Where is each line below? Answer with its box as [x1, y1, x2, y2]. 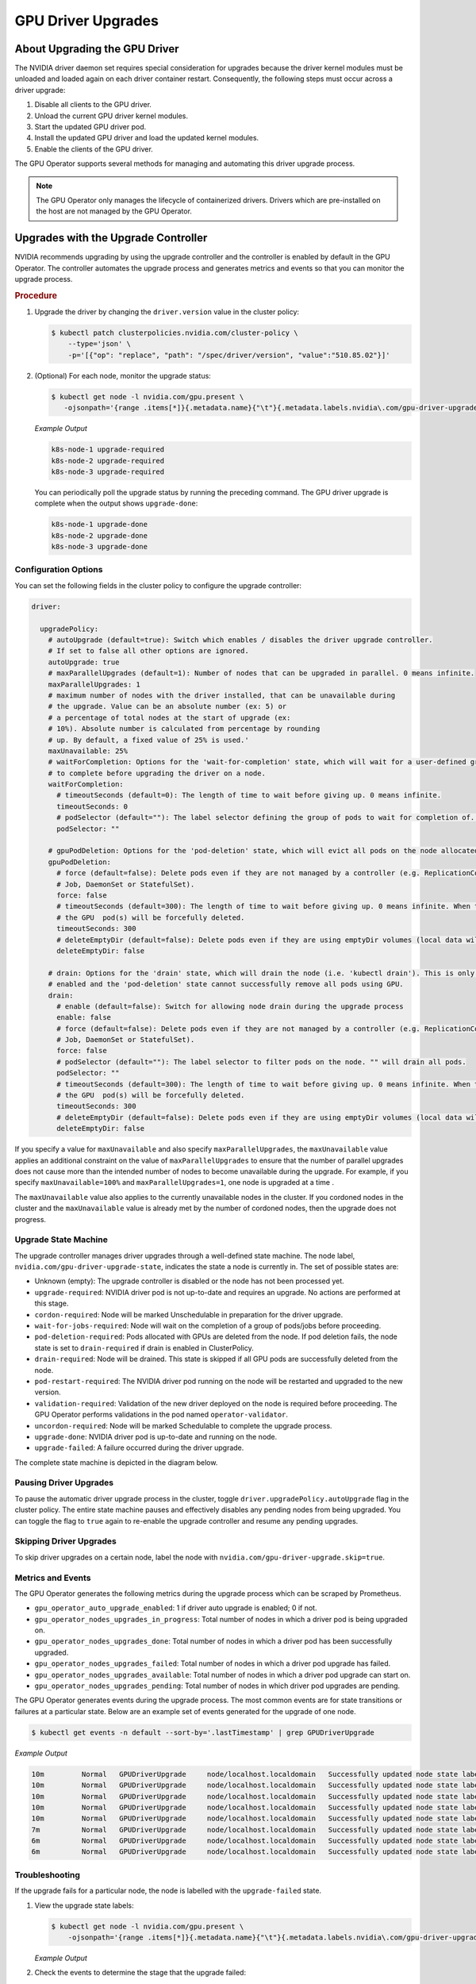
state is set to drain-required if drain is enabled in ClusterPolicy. [34, 1343, 254, 1352]
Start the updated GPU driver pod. [34, 122, 147, 132]
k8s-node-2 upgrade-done [51, 531, 148, 540]
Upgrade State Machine [14, 1234, 109, 1245]
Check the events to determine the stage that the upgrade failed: [34, 1968, 246, 1978]
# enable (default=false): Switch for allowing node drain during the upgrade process [56, 1002, 404, 1011]
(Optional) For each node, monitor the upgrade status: [34, 371, 212, 380]
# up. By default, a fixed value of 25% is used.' [48, 735, 249, 744]
